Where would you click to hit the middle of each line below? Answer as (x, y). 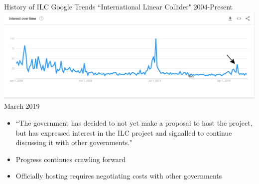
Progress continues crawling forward (71, 159)
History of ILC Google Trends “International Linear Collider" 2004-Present (119, 6)
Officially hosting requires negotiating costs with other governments (119, 176)
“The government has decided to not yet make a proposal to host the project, (134, 123)
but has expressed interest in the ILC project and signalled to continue (124, 132)
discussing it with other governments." (74, 142)
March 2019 (22, 106)
